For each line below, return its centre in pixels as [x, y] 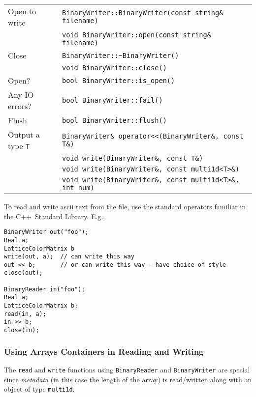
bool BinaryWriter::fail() [112, 100]
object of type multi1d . [39, 389]
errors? [20, 106]
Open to [22, 11]
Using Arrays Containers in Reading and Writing [104, 351]
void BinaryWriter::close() [114, 68]
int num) [78, 188]
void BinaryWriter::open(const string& [137, 35]
